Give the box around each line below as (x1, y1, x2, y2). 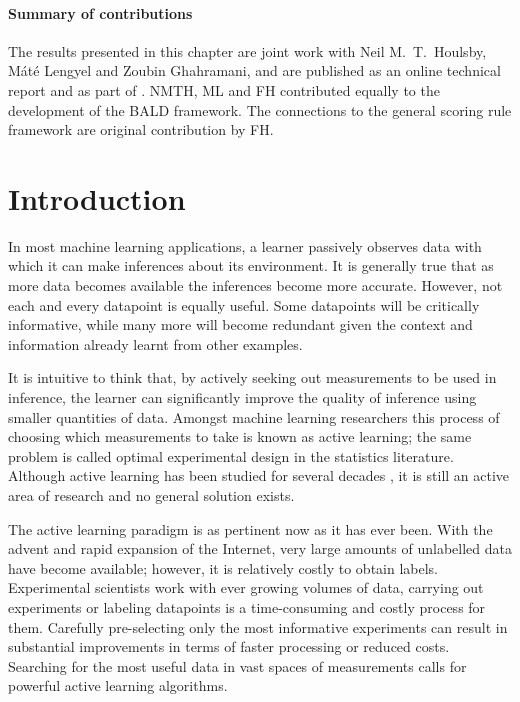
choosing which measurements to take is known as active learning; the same (8, 426, 472, 447)
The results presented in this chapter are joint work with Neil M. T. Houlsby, (8, 40, 487, 61)
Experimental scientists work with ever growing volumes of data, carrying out (8, 577, 484, 598)
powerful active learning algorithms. (8, 675, 228, 696)
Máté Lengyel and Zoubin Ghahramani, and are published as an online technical (8, 60, 501, 81)
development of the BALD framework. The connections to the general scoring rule (8, 99, 512, 120)
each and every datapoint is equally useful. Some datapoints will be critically (8, 294, 480, 315)
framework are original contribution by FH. (8, 119, 274, 140)
